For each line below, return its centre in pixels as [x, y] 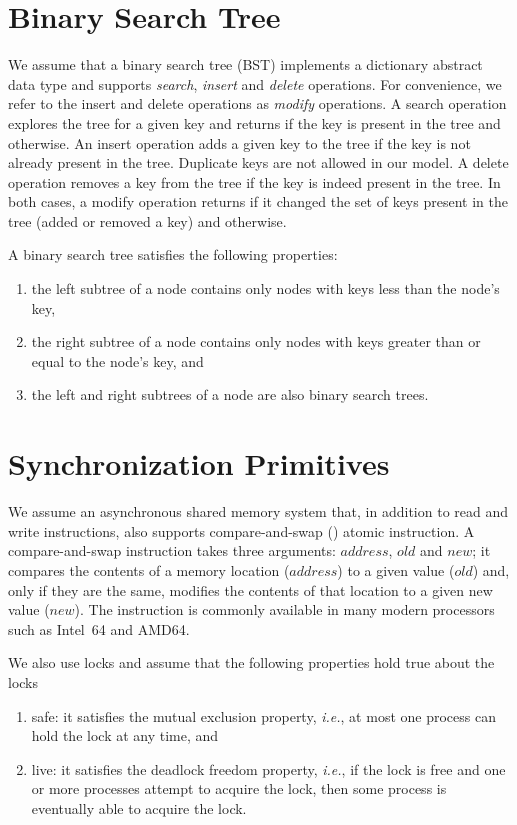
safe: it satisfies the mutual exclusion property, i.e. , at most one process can [263, 715]
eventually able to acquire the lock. [139, 807]
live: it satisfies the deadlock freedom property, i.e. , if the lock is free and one [268, 768]
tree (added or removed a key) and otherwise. [147, 220]
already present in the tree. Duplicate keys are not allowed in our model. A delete [258, 162]
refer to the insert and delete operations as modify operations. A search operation [257, 103]
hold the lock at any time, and [125, 735]
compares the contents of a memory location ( [149, 569]
